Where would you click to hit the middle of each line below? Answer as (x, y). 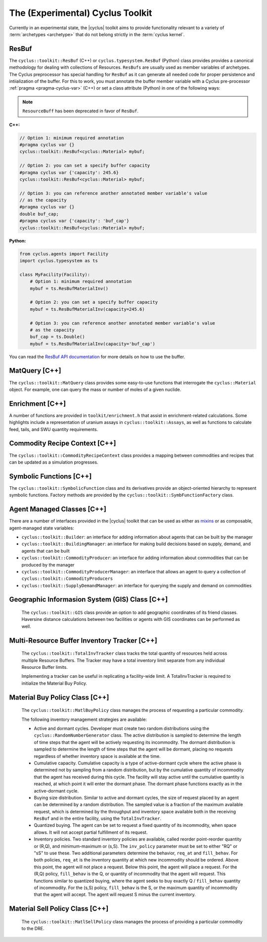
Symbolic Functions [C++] (50, 476)
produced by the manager (48, 565)
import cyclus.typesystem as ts (59, 260)
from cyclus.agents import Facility (64, 254)
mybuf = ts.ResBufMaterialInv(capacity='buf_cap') (92, 344)
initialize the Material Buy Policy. (54, 683)
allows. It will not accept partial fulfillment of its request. (91, 832)
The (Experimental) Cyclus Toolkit (81, 13)
